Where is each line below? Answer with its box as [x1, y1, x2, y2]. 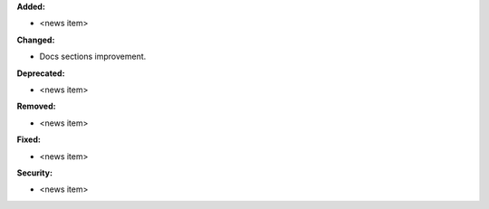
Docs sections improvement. [39, 51, 147, 62]
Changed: [16, 34, 55, 45]
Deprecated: [16, 68, 65, 79]
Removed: [16, 100, 56, 112]
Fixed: [16, 134, 41, 145]
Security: [16, 167, 53, 178]
